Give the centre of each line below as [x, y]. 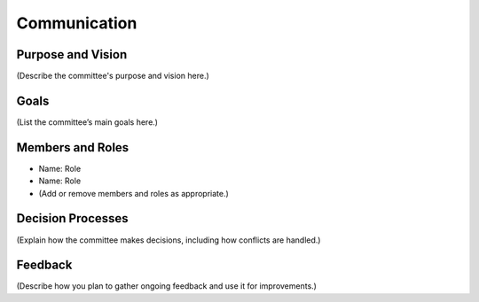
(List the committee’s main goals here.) [87, 122]
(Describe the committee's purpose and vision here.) [113, 76]
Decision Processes [72, 218]
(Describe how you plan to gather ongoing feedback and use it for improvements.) [166, 286]
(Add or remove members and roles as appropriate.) [134, 193]
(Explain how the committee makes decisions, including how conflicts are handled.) [169, 240]
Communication [77, 23]
